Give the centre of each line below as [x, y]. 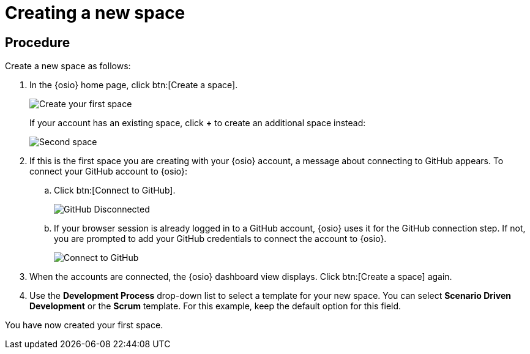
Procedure [38, 42]
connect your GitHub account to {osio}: [109, 171]
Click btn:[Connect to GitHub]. [115, 190]
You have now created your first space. [84, 325]
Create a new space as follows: [68, 66]
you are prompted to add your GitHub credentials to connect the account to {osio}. [220, 239]
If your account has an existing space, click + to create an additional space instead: [198, 123]
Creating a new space [95, 13]
